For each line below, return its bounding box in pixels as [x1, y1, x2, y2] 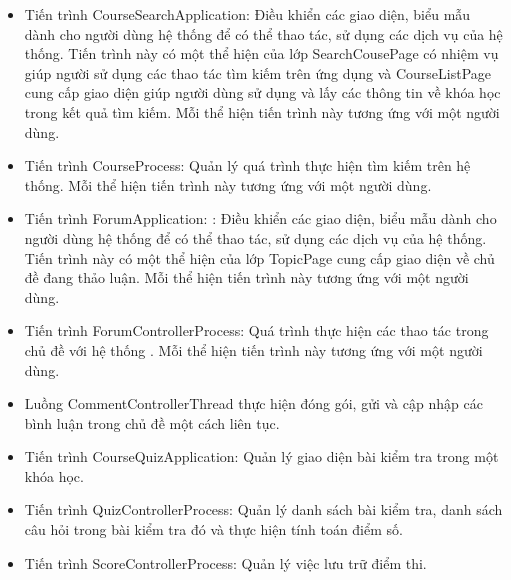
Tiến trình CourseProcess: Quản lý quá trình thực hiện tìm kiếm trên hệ [24, 155, 471, 176]
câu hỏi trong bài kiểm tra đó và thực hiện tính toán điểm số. [24, 519, 403, 540]
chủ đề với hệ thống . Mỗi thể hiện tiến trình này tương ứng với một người [24, 339, 483, 360]
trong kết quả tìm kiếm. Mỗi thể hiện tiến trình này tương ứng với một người [24, 101, 500, 122]
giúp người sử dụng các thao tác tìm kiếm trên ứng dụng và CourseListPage [24, 62, 491, 83]
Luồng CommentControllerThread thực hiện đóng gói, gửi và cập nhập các [24, 393, 483, 414]
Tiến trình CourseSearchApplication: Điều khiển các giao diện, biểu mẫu [24, 4, 471, 24]
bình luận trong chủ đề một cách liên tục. [24, 412, 280, 433]
